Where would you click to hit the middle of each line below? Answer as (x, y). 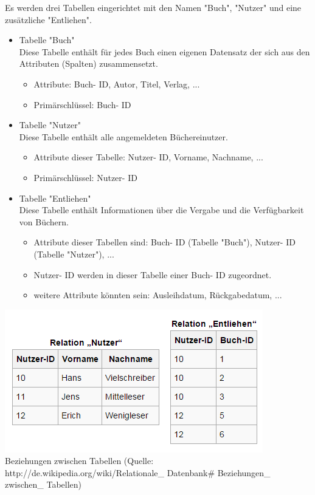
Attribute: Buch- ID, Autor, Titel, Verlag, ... (117, 84)
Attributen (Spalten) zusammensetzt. (88, 63)
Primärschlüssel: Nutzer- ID (85, 177)
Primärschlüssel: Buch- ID (82, 104)
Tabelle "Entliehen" (55, 198)
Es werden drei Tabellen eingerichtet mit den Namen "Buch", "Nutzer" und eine (153, 7)
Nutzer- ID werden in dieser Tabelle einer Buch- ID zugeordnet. (153, 274)
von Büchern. (44, 221)
